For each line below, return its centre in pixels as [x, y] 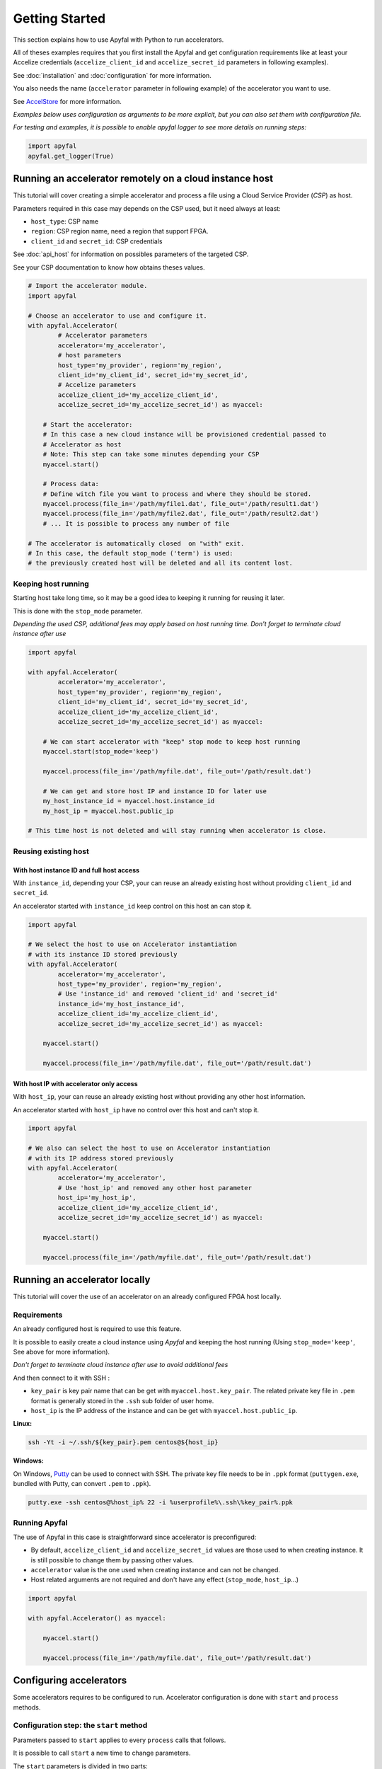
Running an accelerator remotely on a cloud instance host [143, 179]
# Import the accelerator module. [88, 286]
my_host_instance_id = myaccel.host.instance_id [129, 801]
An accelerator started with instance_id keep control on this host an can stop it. [133, 906]
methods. [27, 1707]
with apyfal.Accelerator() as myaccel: [97, 1618]
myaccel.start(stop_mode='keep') [101, 751]
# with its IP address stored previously [101, 1158]
